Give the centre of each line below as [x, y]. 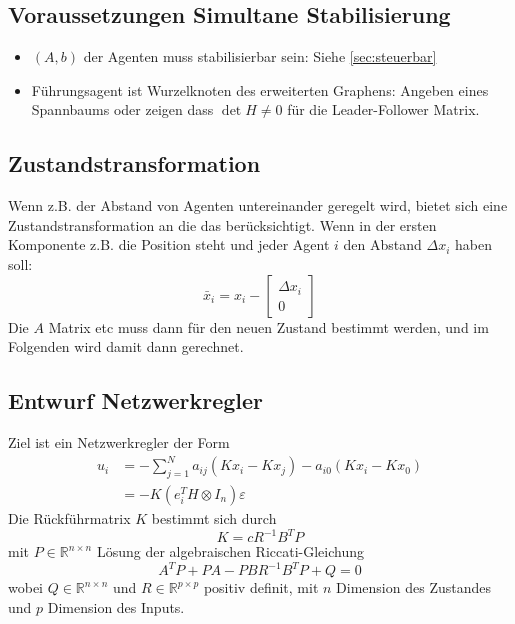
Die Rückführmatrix [69, 517]
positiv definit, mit [261, 587]
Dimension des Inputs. [116, 606]
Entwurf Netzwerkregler [136, 400]
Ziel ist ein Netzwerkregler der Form [119, 441]
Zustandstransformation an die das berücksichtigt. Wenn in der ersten [222, 224]
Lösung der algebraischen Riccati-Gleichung [230, 551]
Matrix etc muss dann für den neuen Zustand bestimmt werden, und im [268, 326]
